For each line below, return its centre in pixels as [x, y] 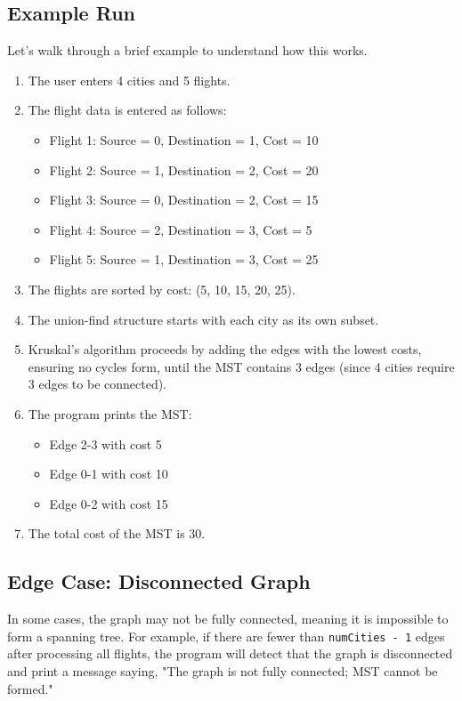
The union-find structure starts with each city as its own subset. [203, 319]
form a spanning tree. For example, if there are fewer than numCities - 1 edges [226, 636]
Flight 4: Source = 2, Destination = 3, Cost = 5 [181, 229]
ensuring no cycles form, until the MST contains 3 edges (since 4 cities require [241, 366]
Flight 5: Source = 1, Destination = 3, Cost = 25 [184, 259]
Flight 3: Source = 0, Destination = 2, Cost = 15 [184, 200]
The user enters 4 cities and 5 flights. [129, 80]
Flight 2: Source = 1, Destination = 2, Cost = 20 [184, 169]
